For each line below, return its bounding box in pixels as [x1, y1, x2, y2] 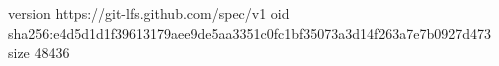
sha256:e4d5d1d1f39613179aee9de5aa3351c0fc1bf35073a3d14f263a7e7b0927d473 [8, 22, 492, 43]
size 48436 [8, 42, 70, 63]
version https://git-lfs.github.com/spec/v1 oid [8, 3, 290, 23]
